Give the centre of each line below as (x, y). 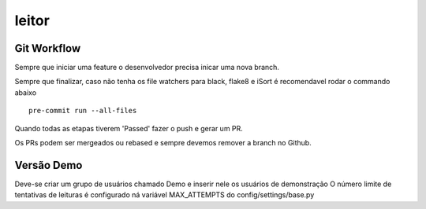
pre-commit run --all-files (83, 111)
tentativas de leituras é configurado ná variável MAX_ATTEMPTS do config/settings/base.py (164, 195)
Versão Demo (49, 165)
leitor (32, 20)
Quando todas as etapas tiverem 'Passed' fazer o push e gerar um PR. (129, 128)
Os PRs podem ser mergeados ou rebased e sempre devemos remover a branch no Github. (163, 143)
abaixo (26, 92)
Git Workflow (48, 48)
